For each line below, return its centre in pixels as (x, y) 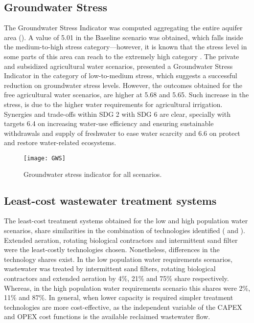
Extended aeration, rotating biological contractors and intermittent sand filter (121, 240)
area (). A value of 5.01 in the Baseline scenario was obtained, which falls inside (124, 37)
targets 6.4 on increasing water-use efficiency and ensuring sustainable (109, 123)
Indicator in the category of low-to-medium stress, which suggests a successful (121, 75)
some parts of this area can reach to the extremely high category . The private (122, 56)
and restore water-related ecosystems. (60, 142)
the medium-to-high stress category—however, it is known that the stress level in (126, 47)
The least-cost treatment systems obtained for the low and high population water (126, 221)
